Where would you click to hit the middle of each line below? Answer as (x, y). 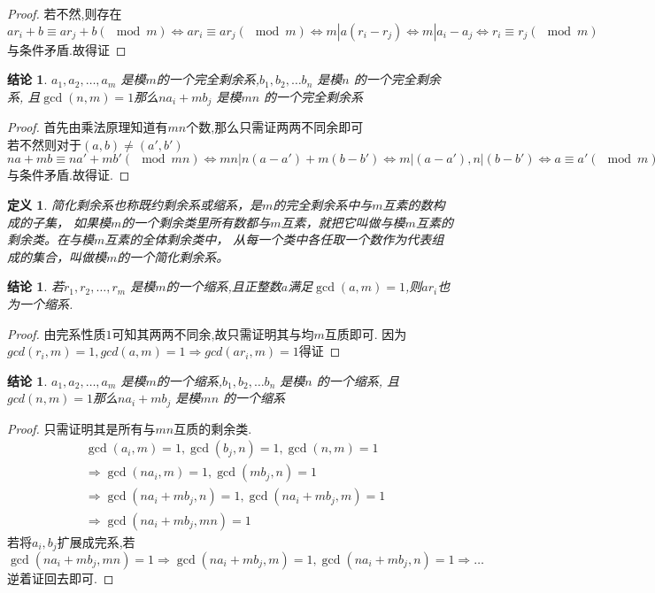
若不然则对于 (44, 144)
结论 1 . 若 (35, 286)
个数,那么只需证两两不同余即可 (275, 127)
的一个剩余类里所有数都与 (196, 222)
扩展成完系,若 (96, 541)
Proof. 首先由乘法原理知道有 (88, 127)
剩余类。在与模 (50, 239)
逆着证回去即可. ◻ (61, 578)
